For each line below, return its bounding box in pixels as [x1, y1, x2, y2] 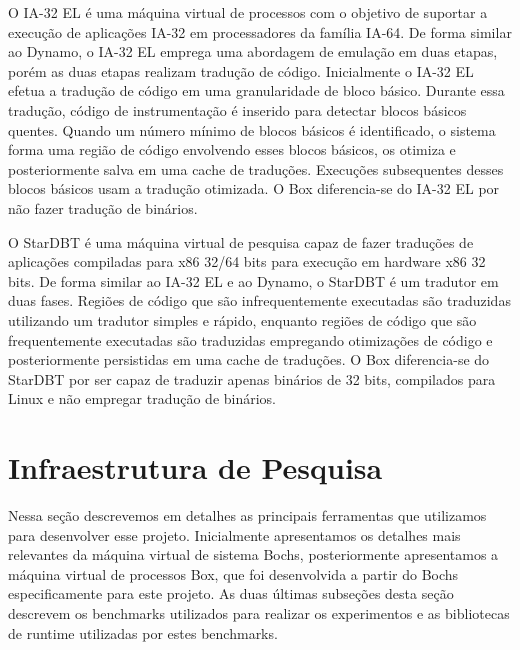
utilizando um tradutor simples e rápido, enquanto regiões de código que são [8, 309, 477, 330]
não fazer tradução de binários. [8, 197, 198, 218]
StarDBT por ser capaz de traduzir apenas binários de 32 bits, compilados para [8, 368, 496, 389]
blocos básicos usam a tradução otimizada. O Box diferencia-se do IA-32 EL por [8, 178, 500, 199]
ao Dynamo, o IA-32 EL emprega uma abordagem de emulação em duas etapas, [8, 41, 498, 62]
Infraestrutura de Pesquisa [8, 447, 383, 488]
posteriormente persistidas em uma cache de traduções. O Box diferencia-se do [8, 349, 490, 370]
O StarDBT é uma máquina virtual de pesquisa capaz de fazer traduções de [8, 231, 474, 252]
